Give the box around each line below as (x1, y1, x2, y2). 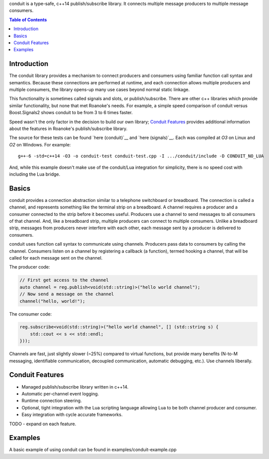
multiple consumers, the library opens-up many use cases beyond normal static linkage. (9, 87, 190, 93)
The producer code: (9, 264, 50, 270)
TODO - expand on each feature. (9, 421, 76, 427)
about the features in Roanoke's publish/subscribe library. (9, 126, 128, 131)
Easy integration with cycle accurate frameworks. (21, 412, 123, 418)
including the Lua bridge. (9, 171, 61, 177)
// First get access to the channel (19, 277, 109, 283)
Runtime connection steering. (21, 397, 82, 404)
